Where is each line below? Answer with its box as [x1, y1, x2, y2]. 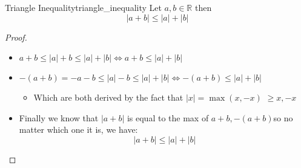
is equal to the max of [127, 111, 209, 124]
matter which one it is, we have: [19, 123, 138, 136]
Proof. [5, 30, 27, 43]
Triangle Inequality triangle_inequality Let [5, 1, 162, 13]
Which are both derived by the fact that [33, 91, 184, 104]
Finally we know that [19, 111, 99, 124]
